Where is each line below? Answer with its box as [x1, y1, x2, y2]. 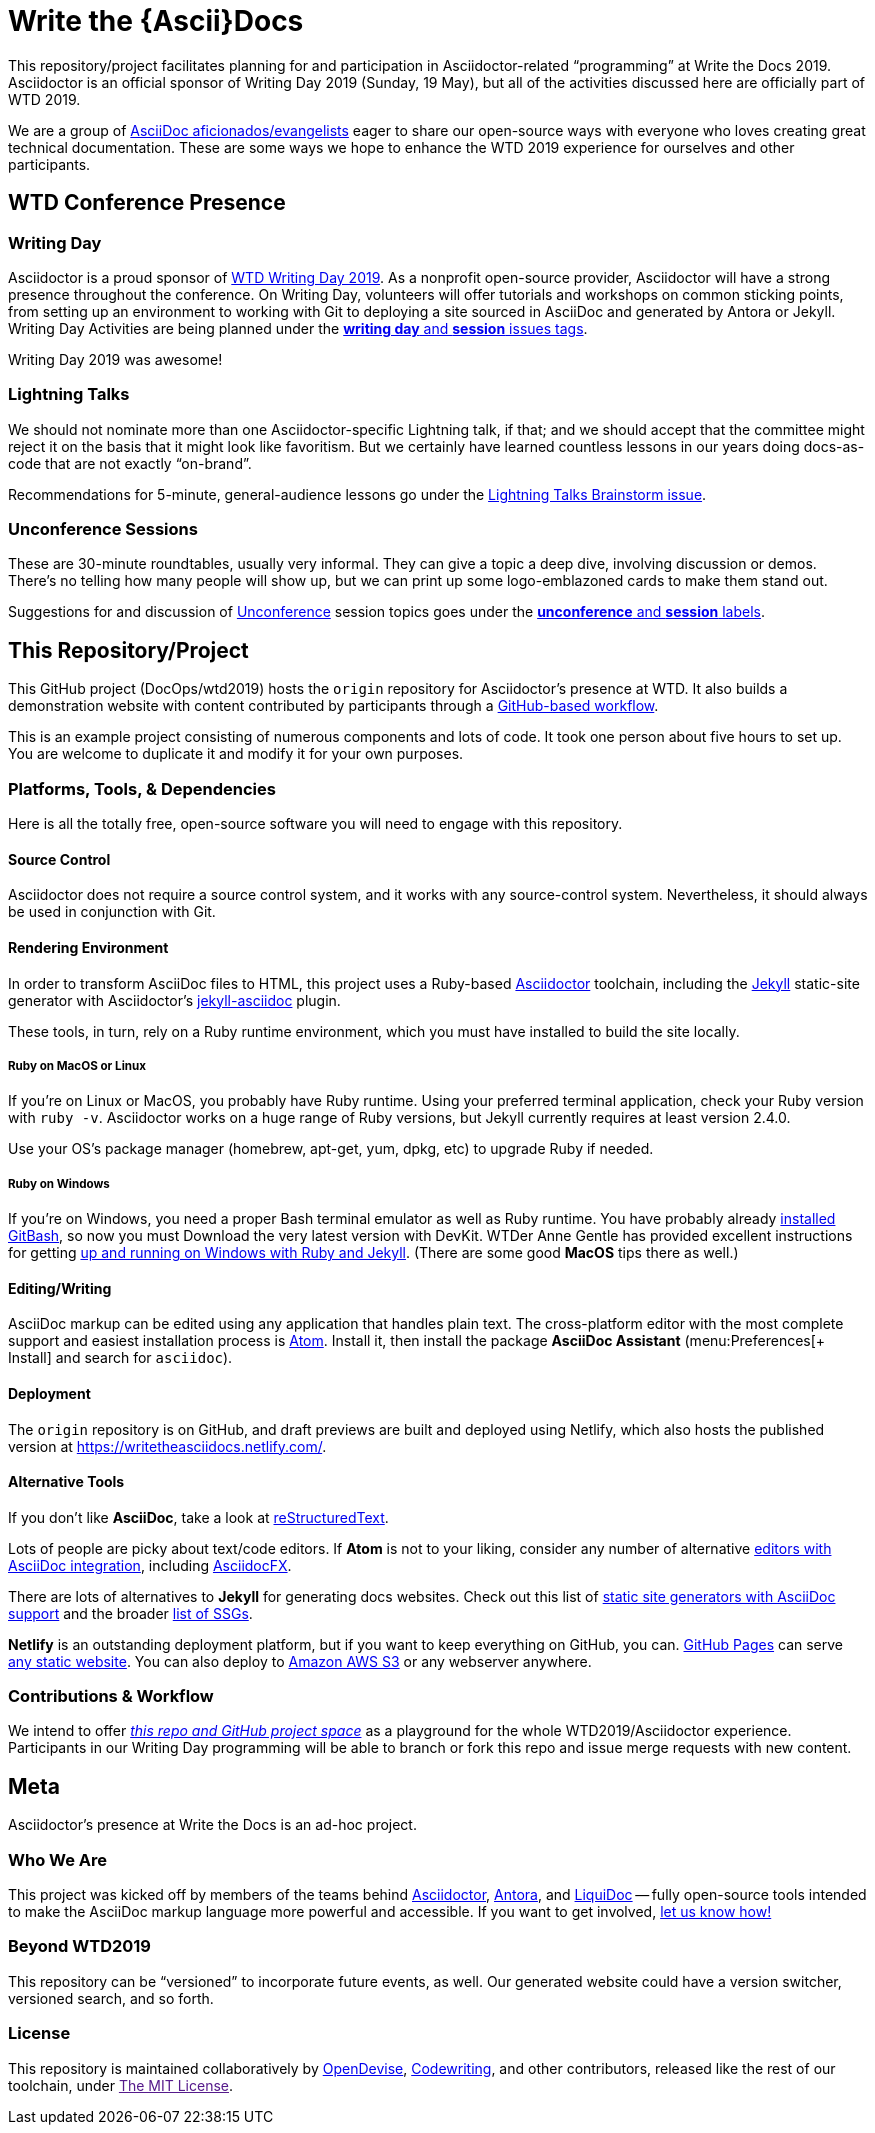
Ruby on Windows [8, 1176, 110, 1191]
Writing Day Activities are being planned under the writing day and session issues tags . [8, 319, 588, 337]
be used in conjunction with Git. [8, 903, 216, 921]
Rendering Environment [8, 938, 169, 956]
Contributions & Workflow [8, 1686, 214, 1707]
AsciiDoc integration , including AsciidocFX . [8, 1556, 292, 1574]
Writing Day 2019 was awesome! [8, 350, 223, 368]
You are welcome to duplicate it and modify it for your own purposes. [8, 745, 464, 763]
